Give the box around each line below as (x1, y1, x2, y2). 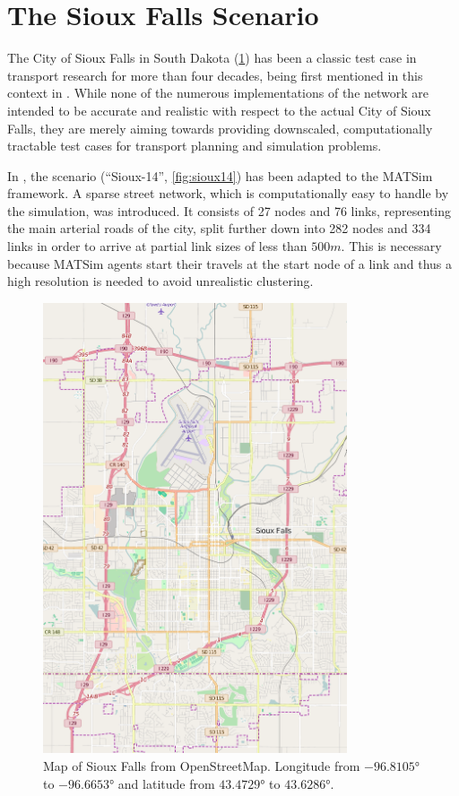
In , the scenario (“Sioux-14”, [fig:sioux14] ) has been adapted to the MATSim (7, 166, 433, 185)
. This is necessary (341, 237, 442, 255)
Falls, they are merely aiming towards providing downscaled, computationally (7, 118, 433, 137)
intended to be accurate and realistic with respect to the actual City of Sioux (7, 100, 431, 119)
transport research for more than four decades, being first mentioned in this (7, 65, 423, 84)
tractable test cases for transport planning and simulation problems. (7, 136, 382, 155)
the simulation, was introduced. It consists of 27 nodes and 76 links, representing (7, 201, 452, 220)
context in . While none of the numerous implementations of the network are (7, 83, 429, 102)
